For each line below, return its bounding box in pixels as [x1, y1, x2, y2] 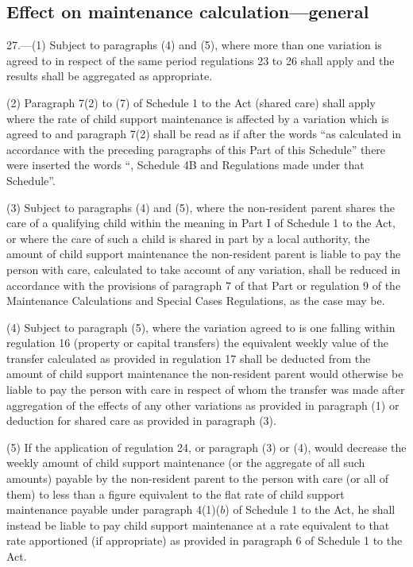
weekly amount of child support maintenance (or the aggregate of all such [6, 454, 365, 471]
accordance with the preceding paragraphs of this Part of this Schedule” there [6, 141, 386, 157]
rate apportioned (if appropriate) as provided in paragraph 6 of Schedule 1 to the [6, 532, 403, 549]
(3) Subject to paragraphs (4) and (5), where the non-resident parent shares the [6, 199, 396, 215]
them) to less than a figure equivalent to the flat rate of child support [6, 485, 345, 502]
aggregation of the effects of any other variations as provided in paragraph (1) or [6, 396, 399, 413]
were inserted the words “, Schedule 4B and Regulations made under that [6, 156, 365, 173]
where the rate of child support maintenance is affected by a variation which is [6, 110, 389, 126]
